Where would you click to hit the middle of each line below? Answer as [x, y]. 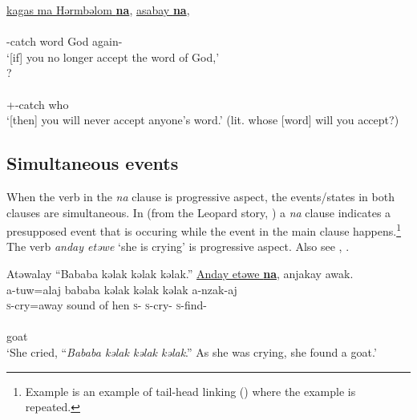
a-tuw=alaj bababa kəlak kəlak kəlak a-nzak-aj [122, 289]
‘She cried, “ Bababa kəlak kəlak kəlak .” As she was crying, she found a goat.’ [192, 351]
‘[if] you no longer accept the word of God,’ [113, 57]
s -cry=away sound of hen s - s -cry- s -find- [107, 305]
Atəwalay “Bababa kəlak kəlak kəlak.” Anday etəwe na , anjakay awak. [180, 273]
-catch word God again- [65, 41]
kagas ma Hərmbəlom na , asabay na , [98, 10]
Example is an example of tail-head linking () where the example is [190, 391]
